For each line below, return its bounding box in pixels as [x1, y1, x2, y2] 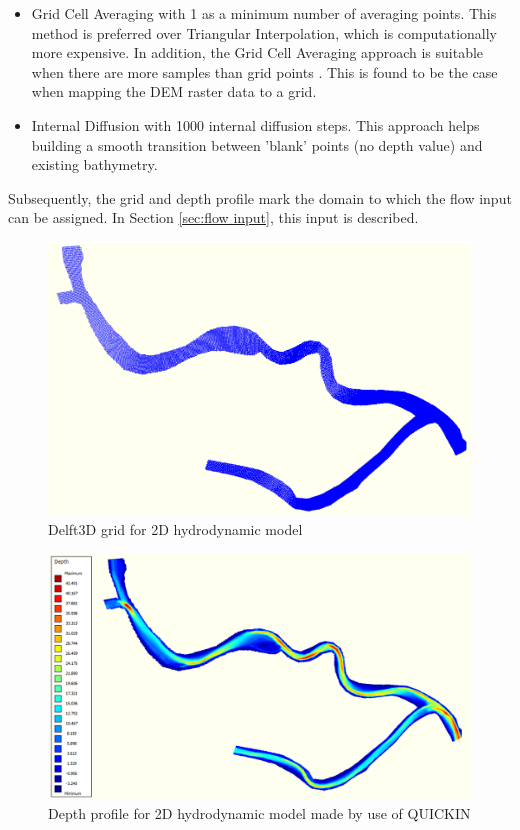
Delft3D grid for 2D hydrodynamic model [48, 518, 303, 539]
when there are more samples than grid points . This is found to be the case [31, 61, 498, 82]
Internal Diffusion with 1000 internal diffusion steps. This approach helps [31, 114, 480, 135]
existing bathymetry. [31, 154, 158, 175]
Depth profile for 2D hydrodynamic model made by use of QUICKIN [48, 802, 471, 823]
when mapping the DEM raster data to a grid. [31, 81, 317, 102]
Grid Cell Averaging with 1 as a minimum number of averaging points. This [31, 3, 497, 23]
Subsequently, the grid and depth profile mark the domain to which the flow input [8, 187, 512, 208]
